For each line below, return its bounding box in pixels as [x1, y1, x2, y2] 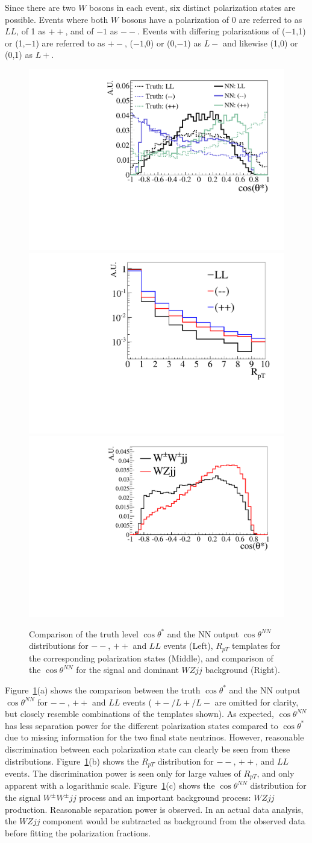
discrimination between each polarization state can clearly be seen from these [5, 742, 290, 755]
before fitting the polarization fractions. [5, 826, 151, 839]
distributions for [29, 639, 89, 652]
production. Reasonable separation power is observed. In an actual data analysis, [5, 803, 304, 815]
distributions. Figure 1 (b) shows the [5, 754, 139, 767]
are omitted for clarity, [214, 695, 299, 708]
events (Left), [163, 639, 213, 652]
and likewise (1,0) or [222, 36, 298, 49]
